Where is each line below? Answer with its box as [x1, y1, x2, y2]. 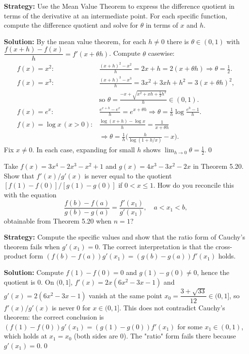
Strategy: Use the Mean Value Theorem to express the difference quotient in [4, 1, 235, 11]
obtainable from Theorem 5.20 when [4, 215, 112, 225]
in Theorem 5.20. [193, 161, 244, 171]
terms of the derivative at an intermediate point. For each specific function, [4, 10, 227, 20]
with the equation [4, 190, 57, 200]
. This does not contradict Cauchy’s [119, 302, 225, 312]
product [4, 251, 27, 261]
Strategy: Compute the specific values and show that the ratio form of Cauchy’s [4, 232, 245, 242]
